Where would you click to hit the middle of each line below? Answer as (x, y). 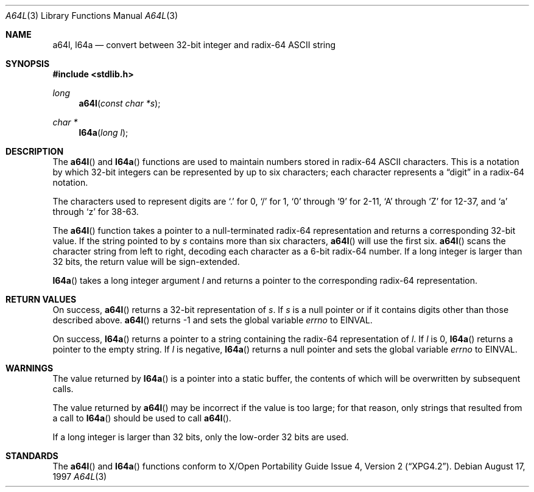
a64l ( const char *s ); (120, 103)
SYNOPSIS (28, 64)
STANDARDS (32, 456)
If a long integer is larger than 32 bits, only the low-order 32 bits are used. (201, 437)
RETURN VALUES (41, 299)
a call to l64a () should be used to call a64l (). (142, 418)
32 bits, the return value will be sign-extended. (146, 262)
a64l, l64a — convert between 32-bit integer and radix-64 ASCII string (194, 45)
